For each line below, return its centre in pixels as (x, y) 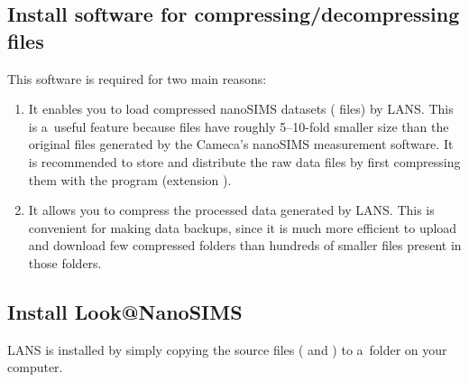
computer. (35, 367)
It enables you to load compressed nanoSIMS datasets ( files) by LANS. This (241, 109)
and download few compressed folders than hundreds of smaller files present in (245, 245)
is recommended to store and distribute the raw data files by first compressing (244, 161)
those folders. (65, 262)
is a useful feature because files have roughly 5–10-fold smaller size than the (239, 126)
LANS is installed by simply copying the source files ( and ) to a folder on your (227, 349)
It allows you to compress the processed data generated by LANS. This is (231, 210)
